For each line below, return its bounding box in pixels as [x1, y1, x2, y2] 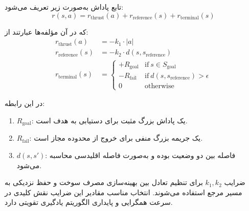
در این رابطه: [5, 98, 45, 109]
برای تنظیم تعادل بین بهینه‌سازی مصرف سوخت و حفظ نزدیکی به [5, 177, 203, 188]
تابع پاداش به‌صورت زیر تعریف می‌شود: [5, 2, 124, 12]
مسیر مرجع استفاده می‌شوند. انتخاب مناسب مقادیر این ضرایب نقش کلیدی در [5, 187, 242, 197]
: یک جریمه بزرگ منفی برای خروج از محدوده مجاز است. [29, 133, 203, 143]
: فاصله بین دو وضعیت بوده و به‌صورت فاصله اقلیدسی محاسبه [45, 149, 236, 160]
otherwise [145, 83, 174, 90]
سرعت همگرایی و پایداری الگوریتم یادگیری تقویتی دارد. [5, 197, 173, 207]
